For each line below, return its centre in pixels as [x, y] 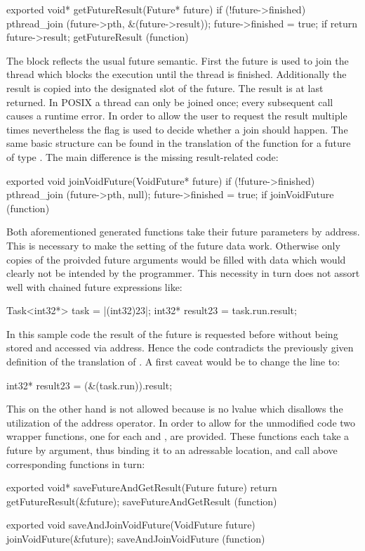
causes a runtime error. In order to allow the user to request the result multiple [177, 116]
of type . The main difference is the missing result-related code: [142, 156]
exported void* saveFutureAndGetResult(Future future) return [142, 487]
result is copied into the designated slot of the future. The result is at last [165, 87]
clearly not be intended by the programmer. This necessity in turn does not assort [183, 273]
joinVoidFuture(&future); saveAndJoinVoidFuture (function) [136, 538]
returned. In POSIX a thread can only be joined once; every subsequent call [170, 102]
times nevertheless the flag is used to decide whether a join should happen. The [177, 129]
